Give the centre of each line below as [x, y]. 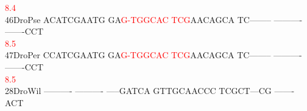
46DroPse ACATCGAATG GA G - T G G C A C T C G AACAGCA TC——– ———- [154, 19]
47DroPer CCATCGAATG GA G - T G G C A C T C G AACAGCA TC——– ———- [153, 55]
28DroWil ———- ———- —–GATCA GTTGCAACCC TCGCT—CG [138, 91]
